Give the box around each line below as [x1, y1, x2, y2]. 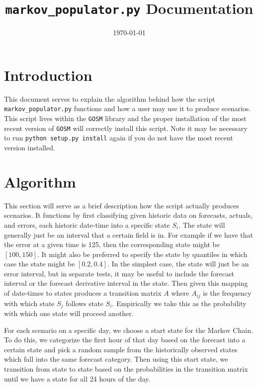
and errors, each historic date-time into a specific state [4, 219, 170, 230]
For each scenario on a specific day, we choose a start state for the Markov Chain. [4, 324, 253, 335]
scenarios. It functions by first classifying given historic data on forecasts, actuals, [4, 210, 253, 220]
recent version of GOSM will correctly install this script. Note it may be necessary [4, 123, 248, 133]
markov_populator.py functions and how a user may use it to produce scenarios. [4, 103, 251, 114]
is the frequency [203, 288, 252, 298]
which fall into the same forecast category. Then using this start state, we [4, 354, 228, 364]
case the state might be [4, 258, 75, 269]
